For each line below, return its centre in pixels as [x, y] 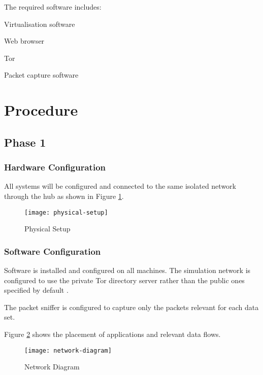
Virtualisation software [40, 24]
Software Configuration [53, 251]
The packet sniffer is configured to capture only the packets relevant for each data [131, 307]
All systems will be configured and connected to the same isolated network [120, 186]
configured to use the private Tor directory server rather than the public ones [124, 280]
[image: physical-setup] [66, 212]
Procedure [41, 110]
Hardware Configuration [55, 167]
